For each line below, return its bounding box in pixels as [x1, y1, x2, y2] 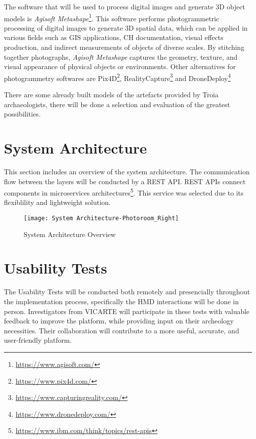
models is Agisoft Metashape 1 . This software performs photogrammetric [4, 11, 220, 23]
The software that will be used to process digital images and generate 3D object [4, 1, 245, 11]
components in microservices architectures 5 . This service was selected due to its [4, 186, 244, 198]
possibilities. [4, 109, 41, 119]
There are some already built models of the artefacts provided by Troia [4, 89, 219, 100]
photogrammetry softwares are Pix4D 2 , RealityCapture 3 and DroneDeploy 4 [4, 71, 231, 83]
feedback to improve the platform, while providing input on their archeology [4, 316, 234, 326]
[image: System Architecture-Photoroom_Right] [24, 215, 179, 222]
